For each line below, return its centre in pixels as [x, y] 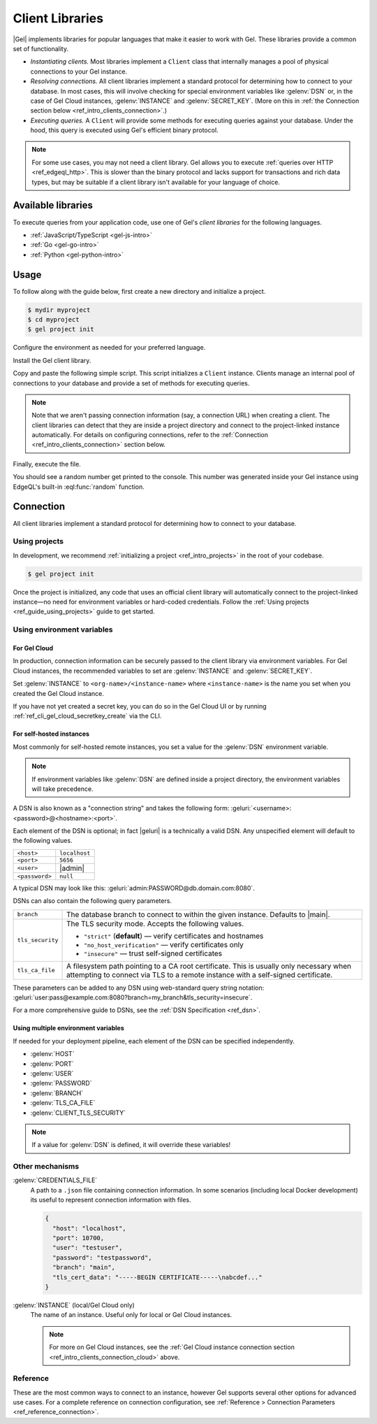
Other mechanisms [46, 1167]
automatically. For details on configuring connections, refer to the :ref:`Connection [150, 435]
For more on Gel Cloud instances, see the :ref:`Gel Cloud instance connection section [172, 1347]
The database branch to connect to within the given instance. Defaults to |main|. [199, 914]
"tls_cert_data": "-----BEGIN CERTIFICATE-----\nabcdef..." [157, 1277]
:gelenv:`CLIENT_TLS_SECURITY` [78, 1113]
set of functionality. [41, 48]
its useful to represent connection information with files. [111, 1200]
